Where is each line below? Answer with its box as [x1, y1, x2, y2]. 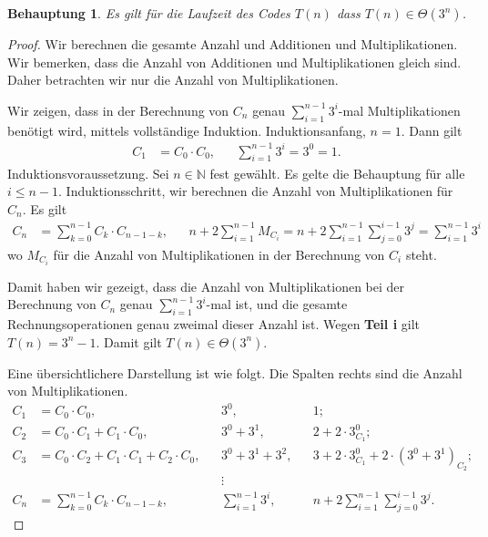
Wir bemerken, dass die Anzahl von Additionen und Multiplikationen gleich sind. [7, 52, 462, 71]
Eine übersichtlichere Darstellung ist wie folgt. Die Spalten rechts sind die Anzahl [7, 363, 463, 382]
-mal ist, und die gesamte [206, 294, 348, 314]
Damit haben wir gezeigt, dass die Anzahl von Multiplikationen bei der [7, 276, 405, 295]
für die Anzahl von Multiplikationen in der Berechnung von [53, 244, 385, 263]
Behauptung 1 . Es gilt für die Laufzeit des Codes [7, 4, 290, 22]
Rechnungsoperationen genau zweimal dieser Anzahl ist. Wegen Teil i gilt [7, 315, 421, 334]
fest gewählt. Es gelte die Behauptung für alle [209, 163, 465, 182]
